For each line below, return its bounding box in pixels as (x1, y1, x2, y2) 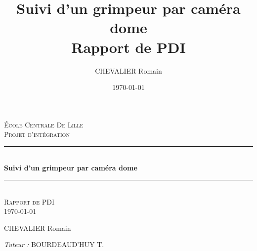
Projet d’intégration (4, 129, 70, 139)
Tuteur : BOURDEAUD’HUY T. (4, 239, 104, 250)
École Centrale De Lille (4, 119, 84, 129)
